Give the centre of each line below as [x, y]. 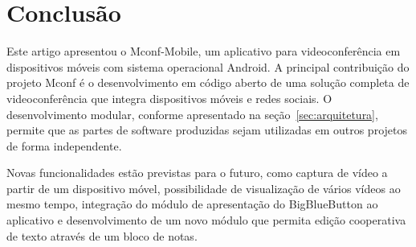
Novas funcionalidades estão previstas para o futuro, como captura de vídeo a [197, 173]
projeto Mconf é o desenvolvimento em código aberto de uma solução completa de [208, 82]
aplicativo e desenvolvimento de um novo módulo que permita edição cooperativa [206, 220]
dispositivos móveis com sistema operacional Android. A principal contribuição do [208, 66]
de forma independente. [64, 145]
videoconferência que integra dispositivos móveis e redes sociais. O [169, 98]
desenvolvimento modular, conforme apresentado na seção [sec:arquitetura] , [192, 114]
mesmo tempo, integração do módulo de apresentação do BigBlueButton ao [192, 204]
